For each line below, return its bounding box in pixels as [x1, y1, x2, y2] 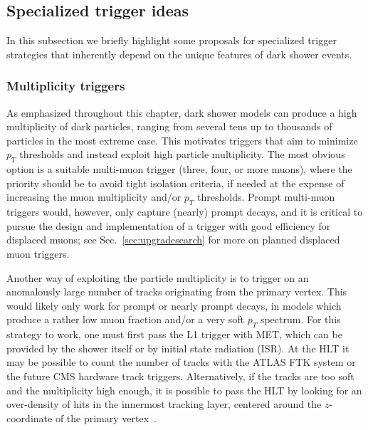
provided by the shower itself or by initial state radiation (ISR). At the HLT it [6, 340, 349, 355]
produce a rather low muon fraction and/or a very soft [6, 312, 244, 327]
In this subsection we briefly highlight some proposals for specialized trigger [6, 33, 337, 48]
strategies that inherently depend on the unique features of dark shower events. [6, 46, 352, 61]
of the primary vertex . [55, 410, 157, 425]
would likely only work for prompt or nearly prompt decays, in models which [6, 298, 342, 313]
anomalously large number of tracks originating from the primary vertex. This [6, 284, 347, 299]
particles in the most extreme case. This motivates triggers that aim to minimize [6, 132, 358, 147]
